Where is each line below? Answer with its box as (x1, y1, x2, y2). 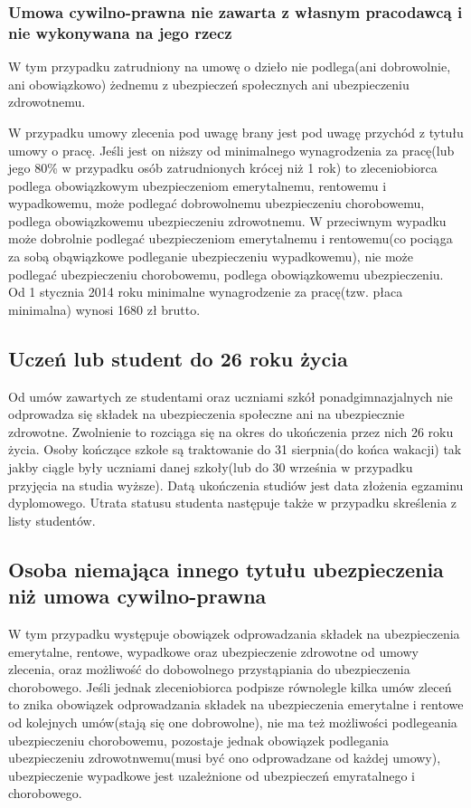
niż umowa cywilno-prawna (8, 582, 267, 610)
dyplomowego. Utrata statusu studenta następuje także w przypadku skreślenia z (8, 493, 457, 512)
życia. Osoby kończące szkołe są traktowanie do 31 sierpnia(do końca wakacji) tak (8, 440, 462, 459)
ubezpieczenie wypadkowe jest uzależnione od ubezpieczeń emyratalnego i (8, 765, 416, 784)
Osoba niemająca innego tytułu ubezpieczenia (8, 555, 444, 583)
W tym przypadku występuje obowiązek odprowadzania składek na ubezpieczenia (8, 624, 460, 642)
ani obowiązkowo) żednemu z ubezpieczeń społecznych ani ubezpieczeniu (8, 74, 410, 93)
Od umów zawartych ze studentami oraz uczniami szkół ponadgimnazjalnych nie (8, 386, 453, 405)
